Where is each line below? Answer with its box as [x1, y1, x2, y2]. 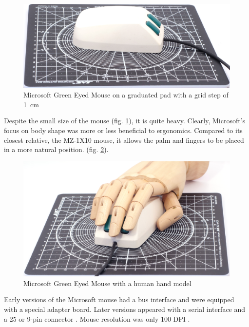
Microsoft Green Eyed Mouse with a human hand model [23, 278, 192, 288]
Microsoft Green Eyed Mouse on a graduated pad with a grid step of [23, 90, 229, 100]
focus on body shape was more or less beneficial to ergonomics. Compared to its [4, 125, 243, 135]
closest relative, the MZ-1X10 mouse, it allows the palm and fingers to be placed [4, 135, 244, 145]
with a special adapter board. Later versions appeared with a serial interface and [4, 304, 246, 314]
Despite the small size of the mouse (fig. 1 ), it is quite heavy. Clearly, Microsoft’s [4, 115, 246, 126]
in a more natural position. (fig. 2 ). [4, 144, 109, 154]
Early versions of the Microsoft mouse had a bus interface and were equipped [4, 294, 234, 305]
